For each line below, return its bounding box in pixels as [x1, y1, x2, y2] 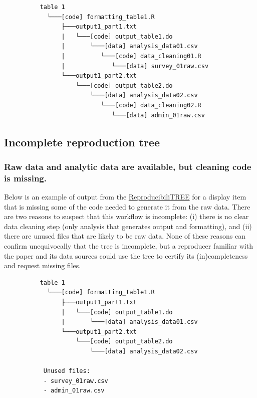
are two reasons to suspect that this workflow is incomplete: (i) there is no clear [4, 211, 249, 222]
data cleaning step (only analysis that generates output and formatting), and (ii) [4, 221, 252, 231]
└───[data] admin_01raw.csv [111, 111, 205, 119]
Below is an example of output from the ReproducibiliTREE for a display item [4, 191, 246, 202]
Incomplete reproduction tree [4, 134, 160, 149]
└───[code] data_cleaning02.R [101, 101, 201, 109]
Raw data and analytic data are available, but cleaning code [4, 160, 251, 172]
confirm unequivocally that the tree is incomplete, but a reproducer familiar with [4, 241, 253, 251]
